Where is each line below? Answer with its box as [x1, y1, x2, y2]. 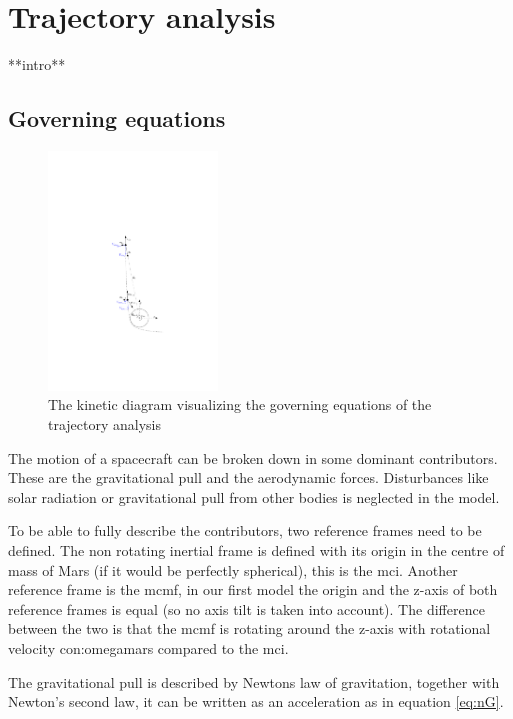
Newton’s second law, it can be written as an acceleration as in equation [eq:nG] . [8, 691, 504, 712]
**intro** [8, 54, 66, 75]
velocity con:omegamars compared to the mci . [8, 638, 289, 658]
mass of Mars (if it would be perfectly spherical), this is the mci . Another [8, 559, 458, 580]
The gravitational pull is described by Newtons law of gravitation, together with [8, 671, 500, 692]
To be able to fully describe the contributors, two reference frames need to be [8, 520, 482, 541]
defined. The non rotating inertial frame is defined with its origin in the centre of [8, 540, 505, 561]
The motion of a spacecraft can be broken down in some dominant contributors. [8, 447, 498, 468]
